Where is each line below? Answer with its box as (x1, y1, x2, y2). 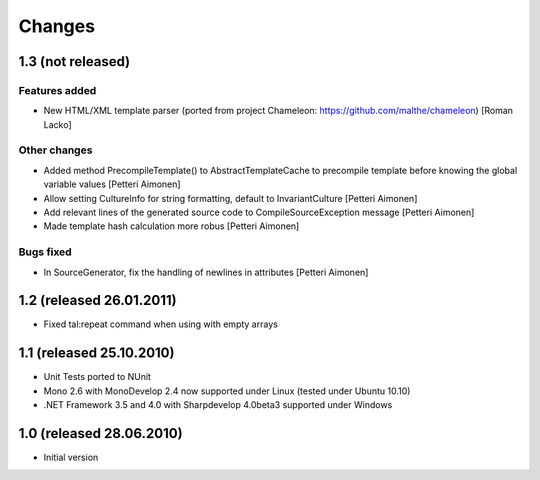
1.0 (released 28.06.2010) (18, 425, 184, 442)
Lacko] (43, 118, 72, 130)
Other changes (18, 143, 93, 157)
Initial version (43, 451, 99, 464)
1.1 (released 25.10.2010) (18, 345, 175, 362)
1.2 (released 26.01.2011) (18, 292, 177, 309)
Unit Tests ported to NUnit (43, 371, 152, 383)
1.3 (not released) (18, 53, 130, 70)
